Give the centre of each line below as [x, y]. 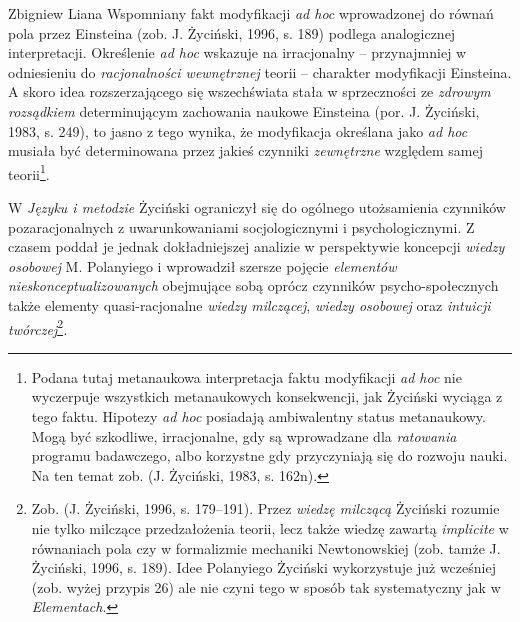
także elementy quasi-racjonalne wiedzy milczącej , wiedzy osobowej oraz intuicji [249, 304]
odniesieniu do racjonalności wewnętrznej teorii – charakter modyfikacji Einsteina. [260, 71]
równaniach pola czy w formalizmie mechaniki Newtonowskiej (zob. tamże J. [266, 547]
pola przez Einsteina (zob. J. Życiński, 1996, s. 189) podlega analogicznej [232, 32]
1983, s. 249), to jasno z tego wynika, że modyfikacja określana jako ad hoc [238, 130]
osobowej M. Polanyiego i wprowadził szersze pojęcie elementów [202, 265]
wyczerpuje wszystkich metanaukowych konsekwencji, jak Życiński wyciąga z [267, 396]
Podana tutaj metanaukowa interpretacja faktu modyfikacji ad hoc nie [246, 376]
